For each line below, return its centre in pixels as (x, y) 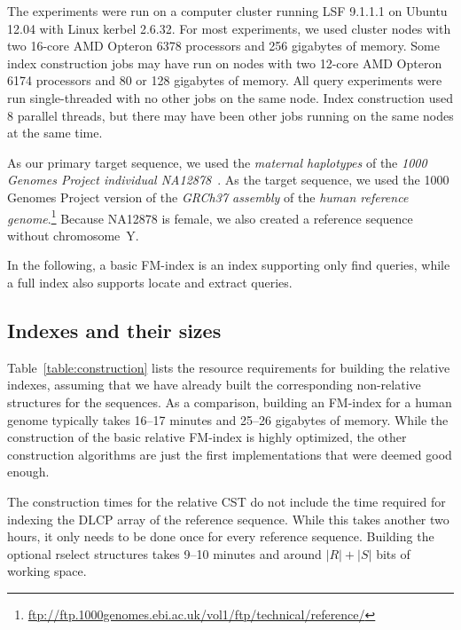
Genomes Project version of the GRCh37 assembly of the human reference (208, 197)
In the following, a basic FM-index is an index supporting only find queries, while (229, 265)
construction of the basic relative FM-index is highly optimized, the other (207, 437)
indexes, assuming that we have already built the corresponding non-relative (214, 385)
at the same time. (55, 133)
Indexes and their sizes (114, 330)
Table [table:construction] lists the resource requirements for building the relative (229, 367)
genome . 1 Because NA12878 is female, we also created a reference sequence (210, 217)
